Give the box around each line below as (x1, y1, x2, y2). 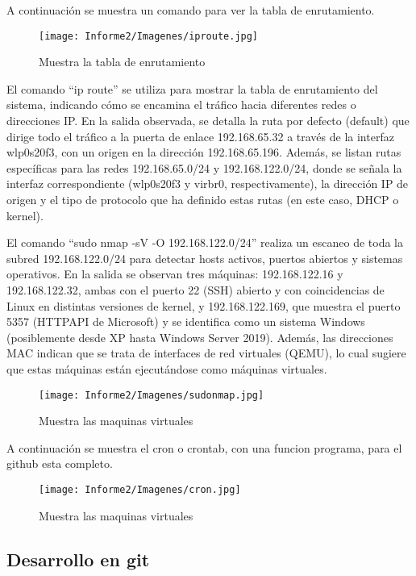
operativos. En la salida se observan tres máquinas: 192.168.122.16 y (6, 265, 343, 282)
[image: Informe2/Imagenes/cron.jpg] (39, 483, 241, 495)
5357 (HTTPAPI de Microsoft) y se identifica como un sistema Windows (6, 313, 365, 330)
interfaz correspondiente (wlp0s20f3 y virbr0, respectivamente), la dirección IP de (6, 175, 409, 192)
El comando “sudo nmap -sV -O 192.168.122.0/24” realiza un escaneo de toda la (6, 234, 403, 251)
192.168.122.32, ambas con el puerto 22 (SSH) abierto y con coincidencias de (6, 281, 385, 298)
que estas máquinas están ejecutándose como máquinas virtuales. (6, 360, 327, 377)
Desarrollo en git (6, 546, 150, 571)
